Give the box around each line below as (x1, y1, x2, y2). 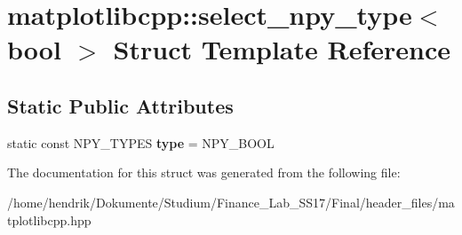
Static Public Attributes (7, 91, 234, 119)
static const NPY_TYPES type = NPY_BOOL (7, 133, 275, 152)
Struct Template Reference (113, 31, 450, 67)
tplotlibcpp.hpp (7, 210, 92, 229)
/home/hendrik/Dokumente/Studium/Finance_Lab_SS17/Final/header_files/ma (7, 192, 455, 211)
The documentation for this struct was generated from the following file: (7, 163, 401, 182)
